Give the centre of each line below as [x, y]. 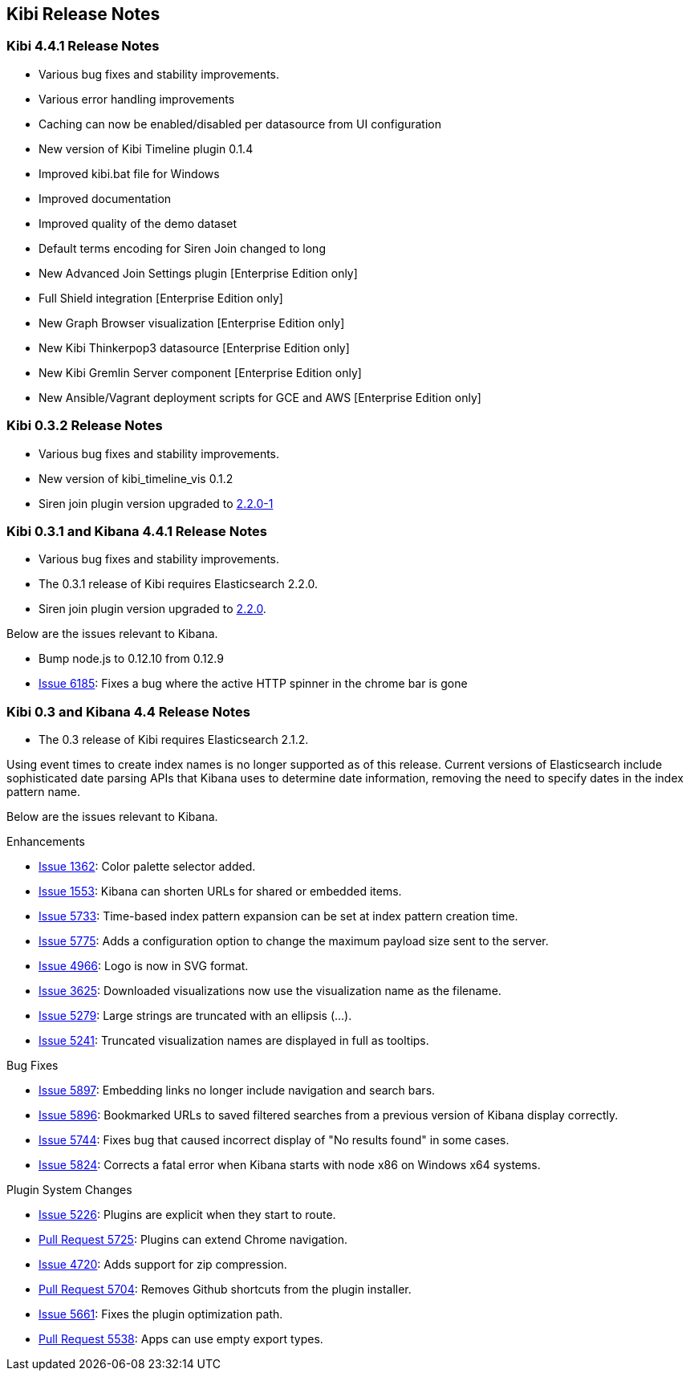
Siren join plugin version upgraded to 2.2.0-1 [156, 503]
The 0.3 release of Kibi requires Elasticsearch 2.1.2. [174, 740]
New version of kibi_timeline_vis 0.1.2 [136, 478]
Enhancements [46, 842]
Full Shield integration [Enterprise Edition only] [161, 298]
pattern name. [44, 792]
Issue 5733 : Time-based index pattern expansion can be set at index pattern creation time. [278, 916]
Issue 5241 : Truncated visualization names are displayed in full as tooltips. [234, 1041]
